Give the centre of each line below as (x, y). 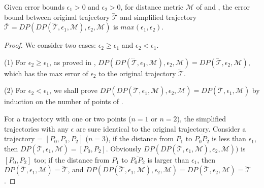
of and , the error (223, 7)
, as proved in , (73, 62)
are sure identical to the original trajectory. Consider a (161, 128)
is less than (229, 138)
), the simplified (201, 118)
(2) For (15, 90)
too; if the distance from (72, 159)
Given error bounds (34, 7)
